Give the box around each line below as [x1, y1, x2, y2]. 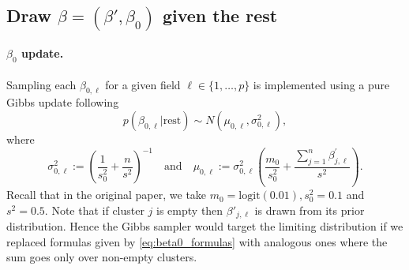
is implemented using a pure [253, 76, 390, 92]
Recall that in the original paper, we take [6, 186, 207, 203]
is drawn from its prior [254, 201, 365, 218]
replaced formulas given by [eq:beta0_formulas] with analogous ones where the [6, 233, 388, 249]
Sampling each [6, 76, 77, 92]
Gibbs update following [6, 94, 119, 111]
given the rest [162, 3, 278, 28]
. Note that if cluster [44, 201, 144, 218]
